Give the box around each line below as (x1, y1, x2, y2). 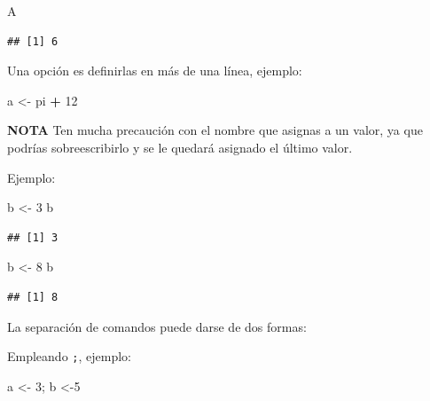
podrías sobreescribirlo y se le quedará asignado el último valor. (7, 138, 353, 156)
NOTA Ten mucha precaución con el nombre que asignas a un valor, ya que (7, 121, 423, 139)
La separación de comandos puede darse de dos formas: (7, 317, 307, 335)
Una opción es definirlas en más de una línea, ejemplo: (7, 61, 302, 80)
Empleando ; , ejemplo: (7, 347, 131, 366)
